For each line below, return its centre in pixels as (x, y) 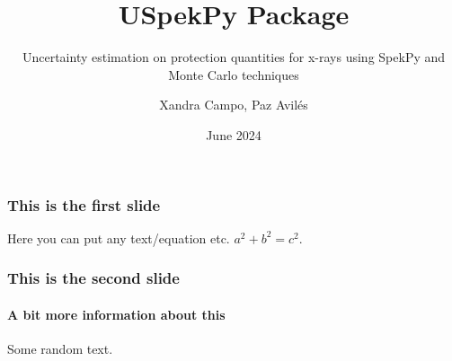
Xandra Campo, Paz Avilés (234, 105)
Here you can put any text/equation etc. (119, 238)
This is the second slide (93, 278)
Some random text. (60, 349)
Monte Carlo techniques (234, 74)
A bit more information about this (116, 314)
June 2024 (234, 134)
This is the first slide (84, 204)
